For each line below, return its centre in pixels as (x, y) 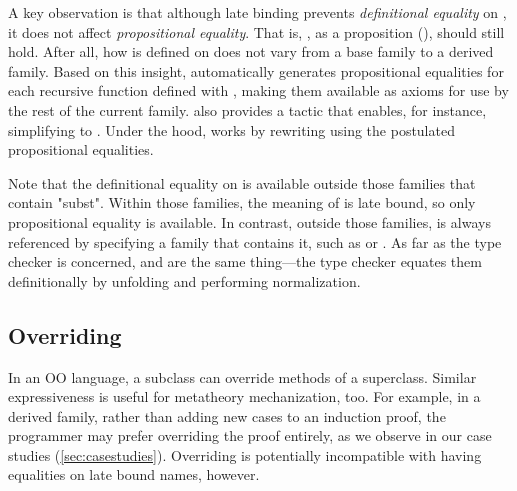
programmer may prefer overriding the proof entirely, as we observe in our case (250, 435)
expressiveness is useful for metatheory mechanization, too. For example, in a (244, 396)
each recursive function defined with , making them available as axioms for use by (258, 90)
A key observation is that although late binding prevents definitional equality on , (257, 12)
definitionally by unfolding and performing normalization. (184, 280)
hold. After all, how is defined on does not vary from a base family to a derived (251, 51)
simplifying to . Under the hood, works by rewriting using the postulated (231, 129)
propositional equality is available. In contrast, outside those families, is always (249, 221)
